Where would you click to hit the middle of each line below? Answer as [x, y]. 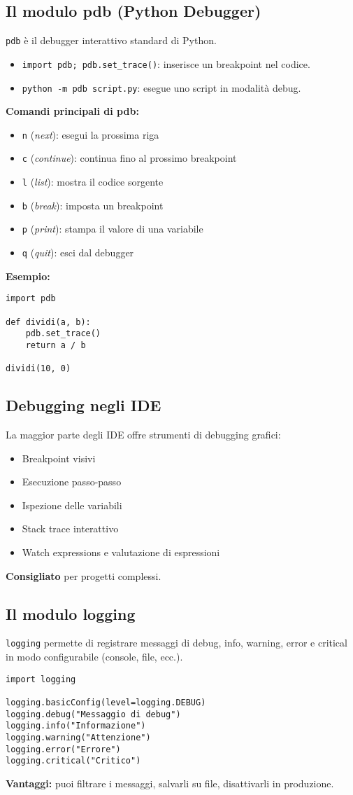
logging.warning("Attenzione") [78, 737]
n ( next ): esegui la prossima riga [91, 134]
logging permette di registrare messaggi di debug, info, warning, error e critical [176, 643]
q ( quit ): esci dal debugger [78, 253]
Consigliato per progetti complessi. [84, 575]
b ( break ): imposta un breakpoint [93, 205]
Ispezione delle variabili [72, 505]
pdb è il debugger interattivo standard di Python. [111, 40]
